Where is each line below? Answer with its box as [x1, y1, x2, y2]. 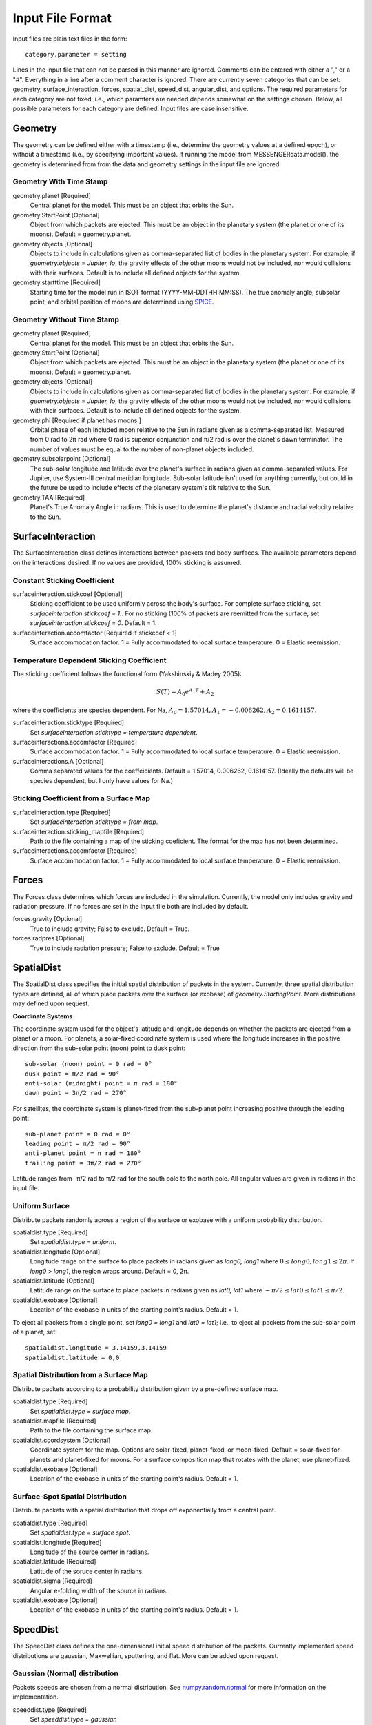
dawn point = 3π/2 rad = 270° [25, 1089, 127, 1097]
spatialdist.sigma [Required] [12, 1577, 92, 1585]
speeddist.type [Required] [12, 1705, 87, 1714]
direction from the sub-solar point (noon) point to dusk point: [12, 1044, 186, 1052]
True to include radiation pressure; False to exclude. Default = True [30, 944, 220, 952]
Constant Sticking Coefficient [12, 575, 114, 585]
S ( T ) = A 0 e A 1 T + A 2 [156, 687, 214, 698]
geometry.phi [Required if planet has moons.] [12, 416, 141, 424]
